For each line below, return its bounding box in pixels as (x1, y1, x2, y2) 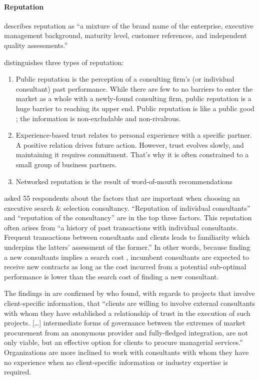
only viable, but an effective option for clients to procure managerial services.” (4, 337, 243, 347)
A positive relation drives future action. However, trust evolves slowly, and (15, 139, 244, 150)
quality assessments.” (4, 40, 68, 50)
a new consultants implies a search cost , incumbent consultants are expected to (4, 251, 249, 262)
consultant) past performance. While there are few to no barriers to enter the (15, 83, 253, 94)
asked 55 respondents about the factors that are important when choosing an (4, 193, 240, 203)
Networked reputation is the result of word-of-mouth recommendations (15, 176, 232, 186)
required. (4, 366, 31, 377)
